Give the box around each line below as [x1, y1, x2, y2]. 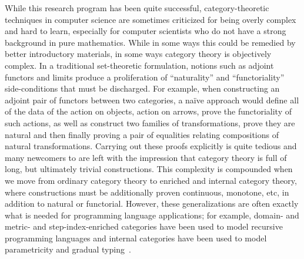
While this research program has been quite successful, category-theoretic [5, 2, 269, 14]
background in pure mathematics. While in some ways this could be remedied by [5, 36, 296, 48]
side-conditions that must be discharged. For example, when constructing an [5, 82, 280, 95]
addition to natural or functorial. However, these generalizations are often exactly [5, 197, 299, 210]
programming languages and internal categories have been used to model [5, 231, 267, 244]
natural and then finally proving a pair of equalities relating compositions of [5, 128, 279, 140]
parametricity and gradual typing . [5, 243, 131, 255]
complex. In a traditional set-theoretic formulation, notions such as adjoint [5, 59, 274, 71]
